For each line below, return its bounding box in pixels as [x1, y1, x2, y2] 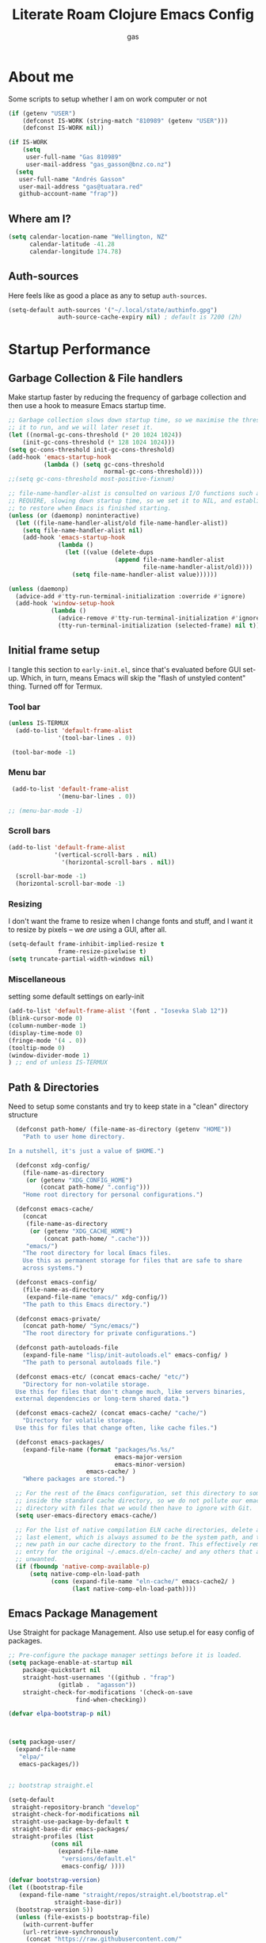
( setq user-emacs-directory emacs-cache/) [15, 1511, 158, 1519]
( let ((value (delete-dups [64, 548, 154, 556]
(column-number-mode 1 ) [8, 1022, 87, 1030]
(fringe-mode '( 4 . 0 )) [8, 1036, 87, 1044]
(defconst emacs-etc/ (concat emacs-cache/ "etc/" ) [15, 1372, 190, 1380]
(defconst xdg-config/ [15, 1161, 90, 1170]
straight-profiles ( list [11, 1833, 93, 1841]
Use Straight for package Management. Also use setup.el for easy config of [8, 1628, 255, 1637]
